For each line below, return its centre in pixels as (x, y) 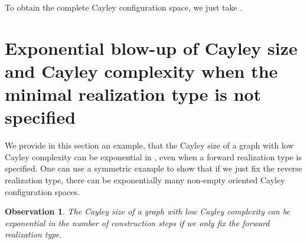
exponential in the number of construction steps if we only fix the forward (137, 222)
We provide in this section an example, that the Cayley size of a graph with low (149, 145)
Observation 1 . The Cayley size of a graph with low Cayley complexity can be (147, 211)
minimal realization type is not (133, 94)
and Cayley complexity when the (141, 70)
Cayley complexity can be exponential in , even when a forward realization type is (153, 156)
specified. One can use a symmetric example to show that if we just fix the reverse (153, 168)
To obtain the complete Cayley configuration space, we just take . (124, 7)
